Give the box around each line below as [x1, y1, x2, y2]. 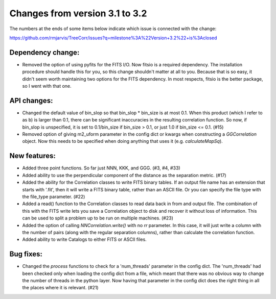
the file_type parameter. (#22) [22, 193, 85, 200]
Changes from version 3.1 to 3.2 [9, 8, 147, 19]
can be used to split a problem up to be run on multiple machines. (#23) [22, 215, 174, 221]
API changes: [9, 96, 53, 105]
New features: [9, 152, 56, 160]
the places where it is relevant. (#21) [22, 285, 99, 291]
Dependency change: [9, 48, 80, 57]
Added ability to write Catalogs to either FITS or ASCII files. [22, 236, 147, 242]
